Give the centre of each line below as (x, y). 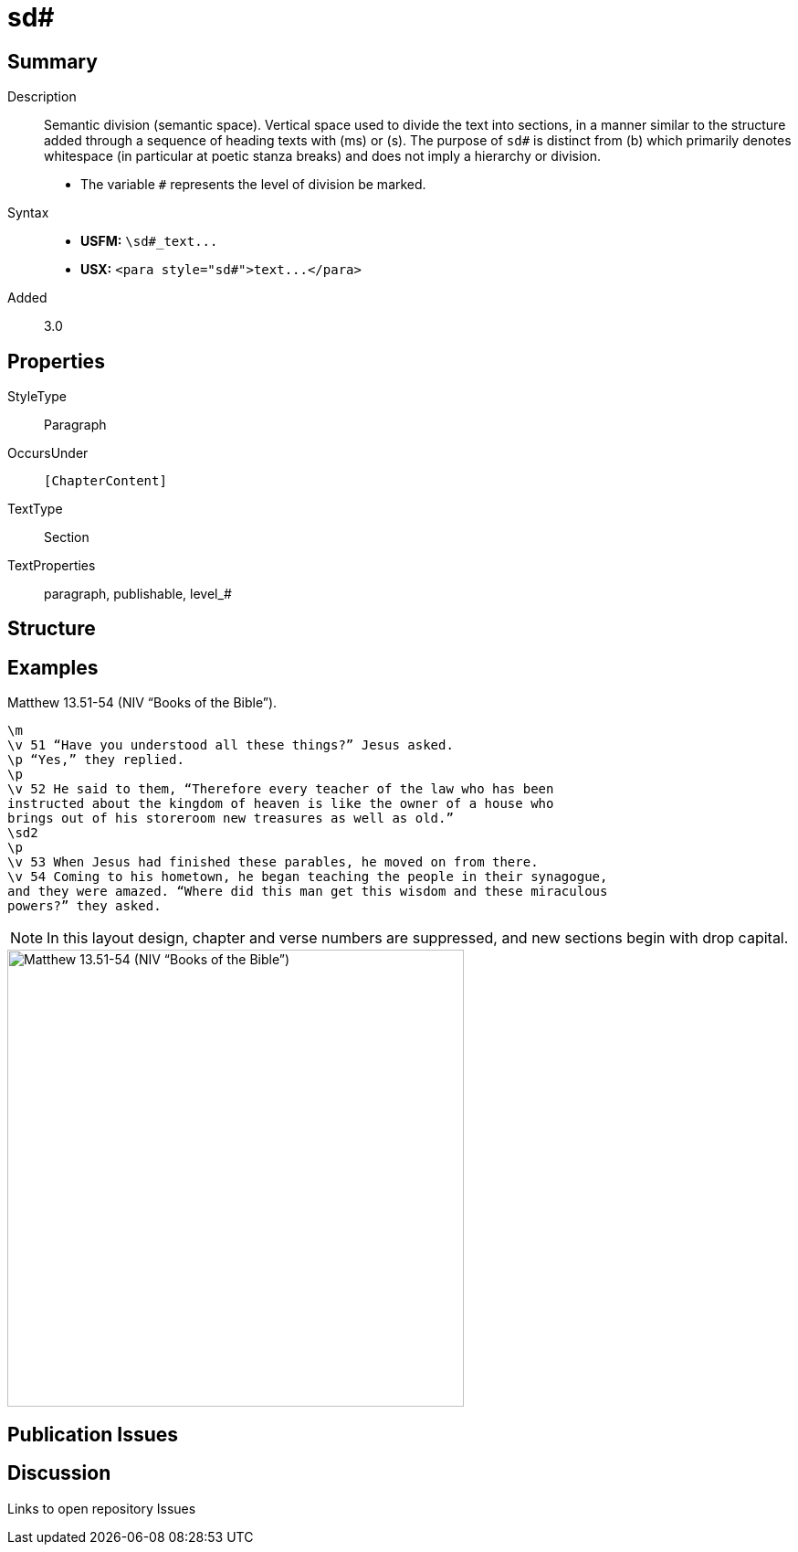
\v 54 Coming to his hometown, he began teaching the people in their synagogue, (308, 877)
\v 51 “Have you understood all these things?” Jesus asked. (231, 745)
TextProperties (52, 566)
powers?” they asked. (84, 906)
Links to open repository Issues (102, 1508)
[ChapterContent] (105, 481)
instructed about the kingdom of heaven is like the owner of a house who (281, 804)
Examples (53, 667)
